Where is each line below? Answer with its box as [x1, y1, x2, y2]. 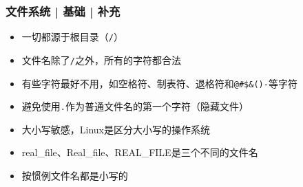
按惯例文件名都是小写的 [21, 168, 128, 183]
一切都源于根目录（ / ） [21, 30, 123, 44]
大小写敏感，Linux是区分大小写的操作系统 [21, 122, 211, 136]
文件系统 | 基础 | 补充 [6, 2, 121, 19]
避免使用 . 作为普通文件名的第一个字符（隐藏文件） [21, 99, 249, 113]
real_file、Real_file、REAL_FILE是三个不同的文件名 [21, 145, 258, 159]
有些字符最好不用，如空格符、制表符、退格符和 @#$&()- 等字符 [21, 76, 297, 90]
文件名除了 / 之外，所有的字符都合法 [21, 52, 181, 67]
